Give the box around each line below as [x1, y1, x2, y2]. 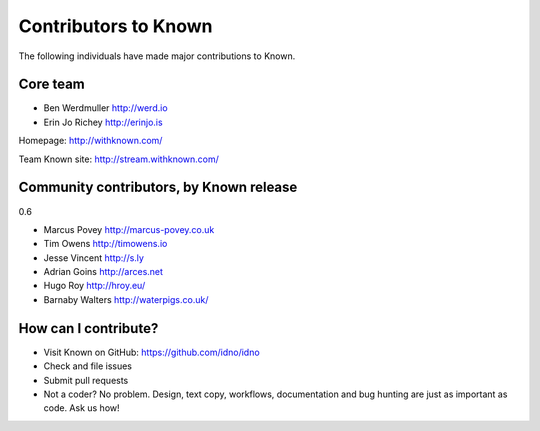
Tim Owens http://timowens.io [43, 238, 168, 250]
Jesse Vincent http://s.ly [43, 251, 145, 264]
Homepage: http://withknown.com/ [18, 135, 163, 147]
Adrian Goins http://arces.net [43, 266, 164, 278]
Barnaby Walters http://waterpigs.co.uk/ [43, 293, 209, 305]
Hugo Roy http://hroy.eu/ [43, 280, 146, 292]
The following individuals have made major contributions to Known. [18, 50, 296, 62]
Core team [18, 76, 85, 93]
